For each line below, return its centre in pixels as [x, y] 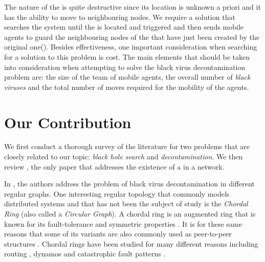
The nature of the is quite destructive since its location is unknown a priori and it [132, 7]
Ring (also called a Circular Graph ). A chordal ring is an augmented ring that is [130, 214]
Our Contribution [68, 122]
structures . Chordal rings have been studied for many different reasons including [131, 243]
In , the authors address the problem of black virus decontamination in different [129, 184]
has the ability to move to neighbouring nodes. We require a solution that [120, 17]
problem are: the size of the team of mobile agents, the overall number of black [127, 77]
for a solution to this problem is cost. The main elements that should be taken [127, 56]
